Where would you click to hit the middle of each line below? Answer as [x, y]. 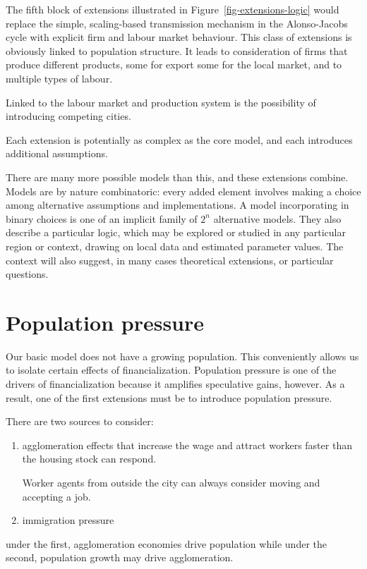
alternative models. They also [277, 218]
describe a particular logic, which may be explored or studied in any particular [176, 232]
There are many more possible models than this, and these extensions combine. [177, 177]
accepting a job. [56, 496]
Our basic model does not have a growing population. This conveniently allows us [182, 356]
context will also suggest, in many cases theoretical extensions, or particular [170, 260]
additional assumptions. [57, 153]
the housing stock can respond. [89, 459]
